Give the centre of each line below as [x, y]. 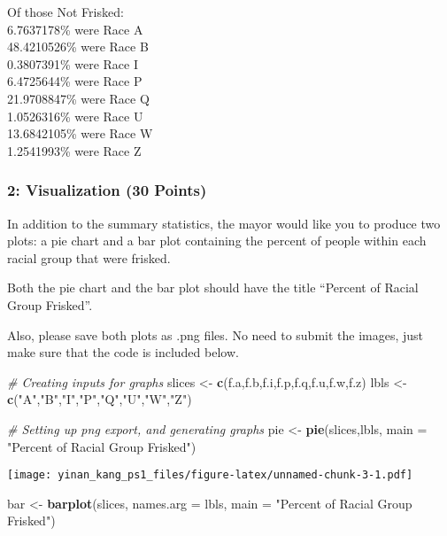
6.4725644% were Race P [75, 81]
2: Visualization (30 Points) [107, 190]
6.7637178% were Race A [75, 29]
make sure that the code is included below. [123, 352]
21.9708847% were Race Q [78, 98]
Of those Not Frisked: [66, 12]
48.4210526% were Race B [78, 47]
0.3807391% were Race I [73, 63]
